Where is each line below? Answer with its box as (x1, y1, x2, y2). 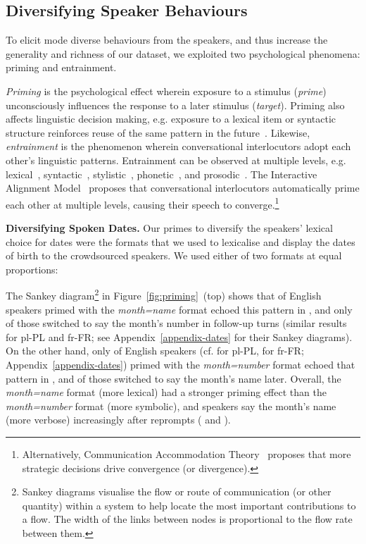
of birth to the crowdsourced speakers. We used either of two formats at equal (6, 248, 342, 263)
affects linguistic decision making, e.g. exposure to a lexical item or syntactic (6, 111, 336, 126)
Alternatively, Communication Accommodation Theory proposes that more (22, 446, 351, 461)
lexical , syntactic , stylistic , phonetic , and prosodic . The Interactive (6, 166, 317, 181)
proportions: (6, 261, 58, 276)
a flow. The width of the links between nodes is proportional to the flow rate (22, 512, 353, 526)
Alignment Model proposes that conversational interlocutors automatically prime (6, 180, 360, 195)
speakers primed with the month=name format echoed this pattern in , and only (6, 302, 353, 316)
